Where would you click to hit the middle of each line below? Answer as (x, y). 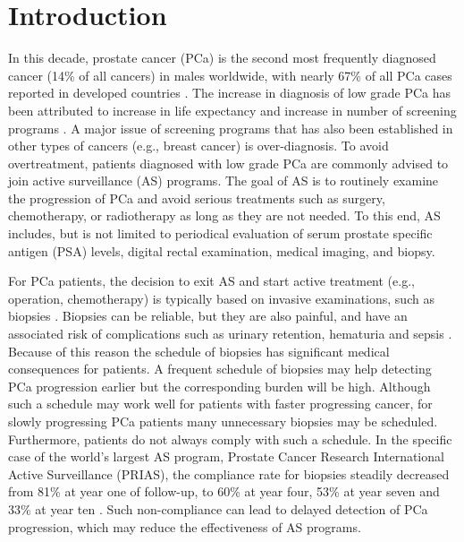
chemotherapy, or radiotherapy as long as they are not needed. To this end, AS (224, 215)
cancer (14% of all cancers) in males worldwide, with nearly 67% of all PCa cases (230, 75)
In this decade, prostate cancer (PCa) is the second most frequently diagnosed (222, 58)
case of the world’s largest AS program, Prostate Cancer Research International (226, 456)
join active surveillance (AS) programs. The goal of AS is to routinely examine (224, 181)
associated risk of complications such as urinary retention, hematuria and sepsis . (230, 334)
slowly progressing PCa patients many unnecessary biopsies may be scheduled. (223, 421)
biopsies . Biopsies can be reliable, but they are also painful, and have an (208, 316)
